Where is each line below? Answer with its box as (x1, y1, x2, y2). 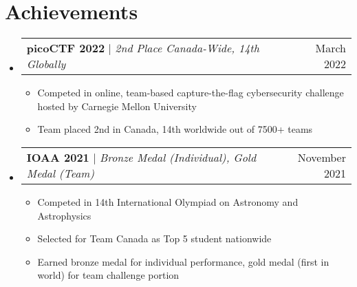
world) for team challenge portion (37, 268, 180, 282)
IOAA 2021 (26, 149, 89, 165)
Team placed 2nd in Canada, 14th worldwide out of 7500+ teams (37, 122, 313, 136)
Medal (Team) (26, 164, 94, 181)
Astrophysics (37, 208, 91, 222)
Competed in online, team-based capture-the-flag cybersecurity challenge (37, 85, 344, 100)
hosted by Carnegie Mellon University (37, 98, 197, 113)
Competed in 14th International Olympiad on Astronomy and (37, 194, 299, 209)
